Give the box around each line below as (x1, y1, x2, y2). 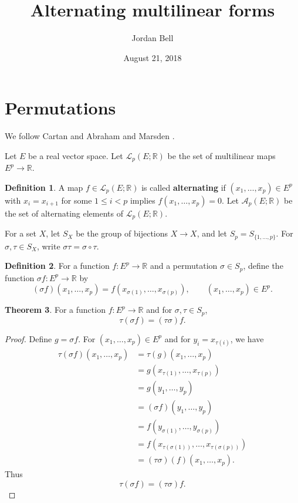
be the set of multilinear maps (167, 149, 276, 161)
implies (130, 194, 155, 206)
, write (36, 239, 60, 252)
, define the (243, 259, 283, 272)
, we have (230, 332, 264, 345)
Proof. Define (5, 332, 52, 345)
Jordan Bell (131, 32, 174, 44)
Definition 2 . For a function (5, 259, 110, 272)
